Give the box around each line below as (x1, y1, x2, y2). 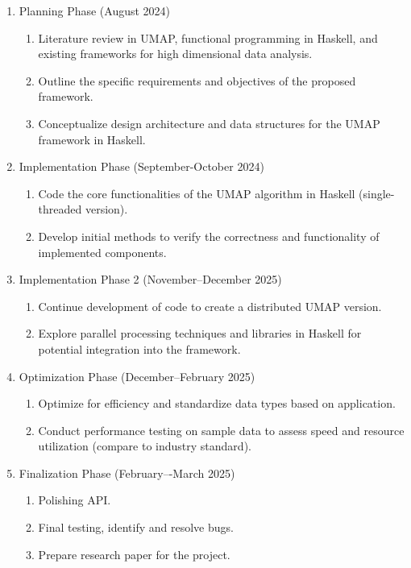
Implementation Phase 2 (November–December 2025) (19, 271, 282, 288)
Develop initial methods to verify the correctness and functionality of (38, 227, 380, 244)
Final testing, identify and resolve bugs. (38, 519, 234, 536)
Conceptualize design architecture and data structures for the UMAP (38, 114, 380, 131)
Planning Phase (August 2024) (19, 2, 171, 19)
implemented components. (38, 243, 167, 260)
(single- (359, 184, 395, 201)
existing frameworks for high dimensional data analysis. (38, 45, 313, 62)
